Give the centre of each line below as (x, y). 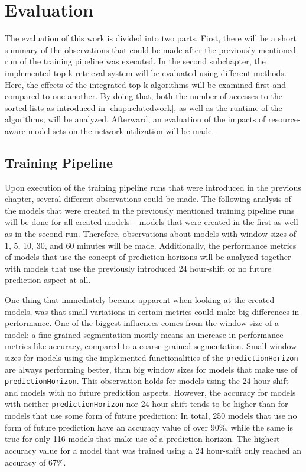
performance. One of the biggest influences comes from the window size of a (142, 323)
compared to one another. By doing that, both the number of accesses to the (144, 96)
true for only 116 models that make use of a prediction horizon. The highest (142, 439)
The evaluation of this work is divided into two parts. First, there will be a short (151, 38)
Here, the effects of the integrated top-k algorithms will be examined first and (145, 84)
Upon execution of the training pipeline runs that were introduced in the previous (153, 187)
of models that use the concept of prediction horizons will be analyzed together (148, 257)
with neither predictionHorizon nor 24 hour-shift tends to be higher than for (147, 404)
